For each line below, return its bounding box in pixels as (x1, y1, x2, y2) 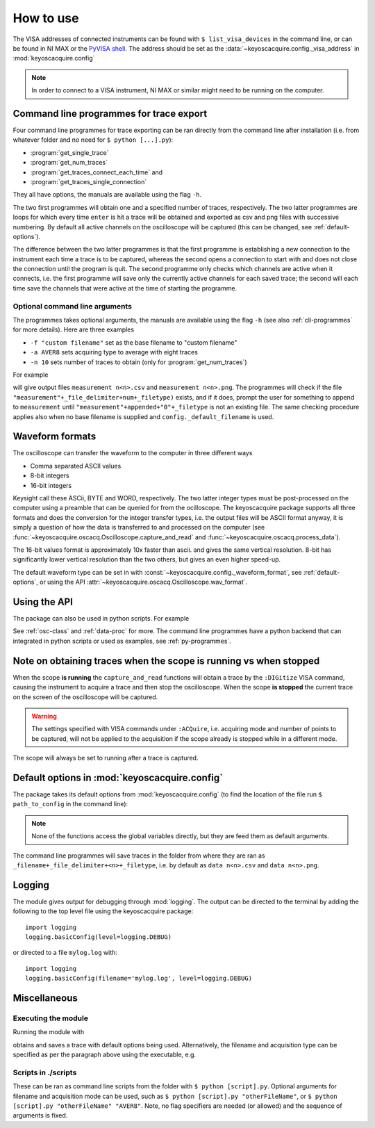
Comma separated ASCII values (30, 461, 122, 470)
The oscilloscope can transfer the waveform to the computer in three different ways (12, 449, 253, 457)
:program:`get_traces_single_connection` (30, 177, 147, 186)
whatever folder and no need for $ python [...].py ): (12, 136, 174, 144)
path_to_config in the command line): (12, 800, 128, 808)
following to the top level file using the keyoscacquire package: (12, 907, 194, 915)
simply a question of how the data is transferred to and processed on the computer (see (12, 523, 265, 532)
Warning (31, 712, 57, 720)
